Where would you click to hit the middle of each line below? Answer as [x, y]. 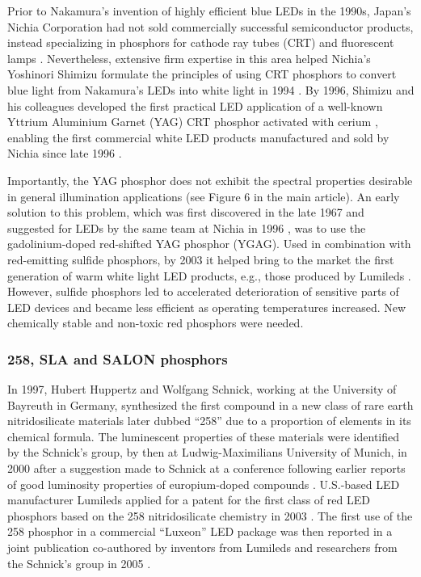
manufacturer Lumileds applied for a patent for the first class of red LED [189, 500]
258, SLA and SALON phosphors [118, 358]
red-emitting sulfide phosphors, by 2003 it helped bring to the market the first [201, 259]
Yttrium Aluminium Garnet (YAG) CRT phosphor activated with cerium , [193, 122]
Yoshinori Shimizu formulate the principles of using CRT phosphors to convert [202, 74]
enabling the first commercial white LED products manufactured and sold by [198, 137]
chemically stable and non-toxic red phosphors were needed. [156, 323]
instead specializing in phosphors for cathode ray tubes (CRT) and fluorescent [201, 42]
